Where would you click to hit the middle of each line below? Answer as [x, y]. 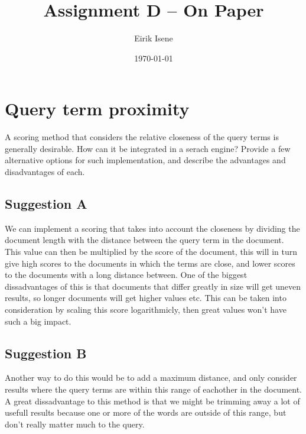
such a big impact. [38, 321]
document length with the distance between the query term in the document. [144, 240]
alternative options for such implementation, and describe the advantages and [145, 160]
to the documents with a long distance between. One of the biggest [126, 275]
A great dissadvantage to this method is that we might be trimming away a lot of [152, 401]
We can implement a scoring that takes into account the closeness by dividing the [152, 228]
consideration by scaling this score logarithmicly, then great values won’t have [146, 309]
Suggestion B [46, 353]
